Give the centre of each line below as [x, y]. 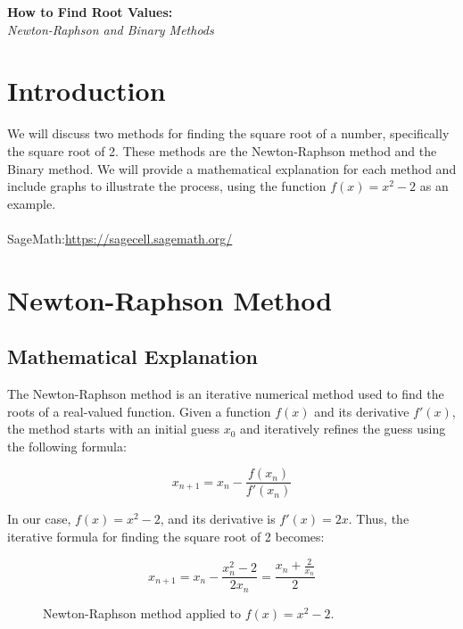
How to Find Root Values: [90, 12]
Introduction [87, 91]
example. [32, 203]
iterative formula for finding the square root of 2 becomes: [166, 537]
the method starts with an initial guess [113, 429]
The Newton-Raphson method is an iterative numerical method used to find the [226, 394]
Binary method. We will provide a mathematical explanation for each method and [232, 168]
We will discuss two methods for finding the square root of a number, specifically [228, 133]
